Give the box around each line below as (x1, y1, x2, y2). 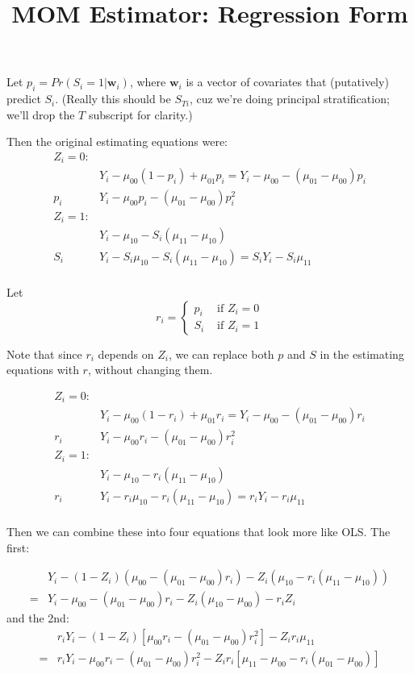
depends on (98, 345, 154, 362)
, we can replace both (168, 345, 274, 362)
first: (6, 539, 30, 555)
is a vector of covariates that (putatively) (186, 73, 389, 90)
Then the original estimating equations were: (6, 133, 228, 150)
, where (129, 73, 166, 90)
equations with (6, 361, 79, 378)
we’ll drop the (6, 106, 75, 123)
